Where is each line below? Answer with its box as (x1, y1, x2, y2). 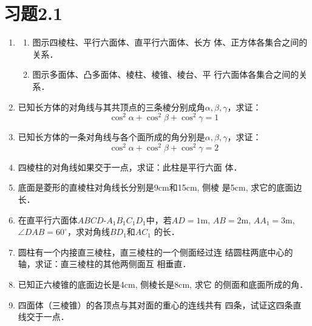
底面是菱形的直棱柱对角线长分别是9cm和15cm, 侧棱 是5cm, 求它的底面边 (18, 181, 302, 194)
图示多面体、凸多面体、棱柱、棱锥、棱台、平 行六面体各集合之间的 (32, 68, 299, 81)
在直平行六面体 (18, 213, 78, 226)
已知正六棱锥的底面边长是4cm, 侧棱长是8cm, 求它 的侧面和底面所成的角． (18, 278, 308, 290)
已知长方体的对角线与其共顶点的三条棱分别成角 (18, 100, 205, 113)
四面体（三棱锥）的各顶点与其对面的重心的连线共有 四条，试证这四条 (18, 298, 293, 311)
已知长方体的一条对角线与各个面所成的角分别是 (18, 131, 205, 143)
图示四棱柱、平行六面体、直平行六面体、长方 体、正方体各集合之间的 (32, 36, 308, 49)
